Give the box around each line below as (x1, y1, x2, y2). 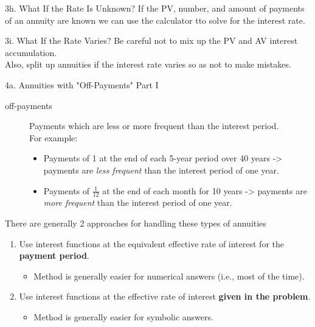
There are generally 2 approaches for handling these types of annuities (5, 216, 266, 229)
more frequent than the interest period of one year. (43, 196, 232, 209)
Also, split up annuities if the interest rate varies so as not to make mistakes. (5, 58, 291, 71)
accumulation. (5, 46, 57, 58)
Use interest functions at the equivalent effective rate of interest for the (19, 237, 284, 250)
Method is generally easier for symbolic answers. (33, 310, 213, 323)
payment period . (19, 249, 89, 262)
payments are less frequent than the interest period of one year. (43, 163, 280, 176)
